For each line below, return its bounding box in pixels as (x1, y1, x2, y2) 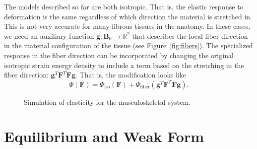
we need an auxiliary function (4, 30, 94, 41)
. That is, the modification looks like (75, 70, 187, 80)
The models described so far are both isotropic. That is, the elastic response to (4, 1, 244, 11)
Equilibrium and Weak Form (4, 126, 204, 146)
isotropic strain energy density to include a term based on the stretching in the (4, 60, 244, 70)
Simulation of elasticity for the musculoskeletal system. (24, 96, 191, 107)
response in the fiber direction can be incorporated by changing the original (4, 50, 234, 60)
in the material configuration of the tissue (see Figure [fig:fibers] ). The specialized (4, 40, 253, 51)
